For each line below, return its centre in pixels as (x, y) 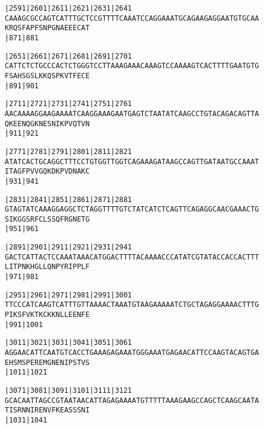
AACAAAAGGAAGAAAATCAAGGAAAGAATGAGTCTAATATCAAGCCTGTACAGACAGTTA (132, 113)
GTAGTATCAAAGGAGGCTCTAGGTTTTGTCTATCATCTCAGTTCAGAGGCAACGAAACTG (132, 209)
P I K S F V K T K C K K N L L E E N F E (47, 315)
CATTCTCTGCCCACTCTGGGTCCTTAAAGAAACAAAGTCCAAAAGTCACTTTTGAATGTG (132, 66)
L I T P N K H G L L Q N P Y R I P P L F (47, 267)
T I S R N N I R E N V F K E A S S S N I (47, 410)
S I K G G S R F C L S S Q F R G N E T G (47, 219)
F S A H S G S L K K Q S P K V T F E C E (47, 76)
